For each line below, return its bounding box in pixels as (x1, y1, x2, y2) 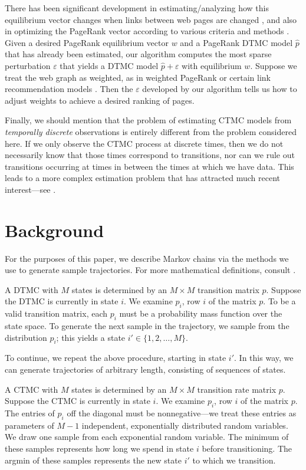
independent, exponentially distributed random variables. (81, 419, 288, 431)
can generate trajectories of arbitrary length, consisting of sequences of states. (5, 363, 286, 375)
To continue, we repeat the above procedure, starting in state (5, 351, 226, 364)
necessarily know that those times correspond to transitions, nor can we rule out (5, 149, 295, 161)
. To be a (263, 295, 296, 307)
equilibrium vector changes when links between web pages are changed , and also (5, 13, 297, 25)
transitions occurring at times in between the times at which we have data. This (5, 160, 294, 172)
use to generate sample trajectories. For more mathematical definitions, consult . (5, 264, 296, 276)
